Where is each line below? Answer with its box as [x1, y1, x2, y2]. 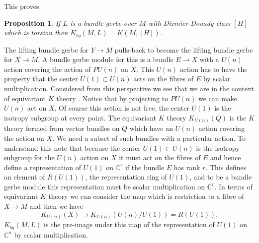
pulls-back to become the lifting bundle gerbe [114, 44, 253, 55]
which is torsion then [4, 27, 68, 38]
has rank [173, 162, 200, 172]
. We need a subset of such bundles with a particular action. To [52, 132, 246, 143]
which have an [129, 123, 173, 133]
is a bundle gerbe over [70, 17, 137, 28]
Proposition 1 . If [4, 17, 61, 28]
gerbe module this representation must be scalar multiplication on [4, 181, 205, 191]
